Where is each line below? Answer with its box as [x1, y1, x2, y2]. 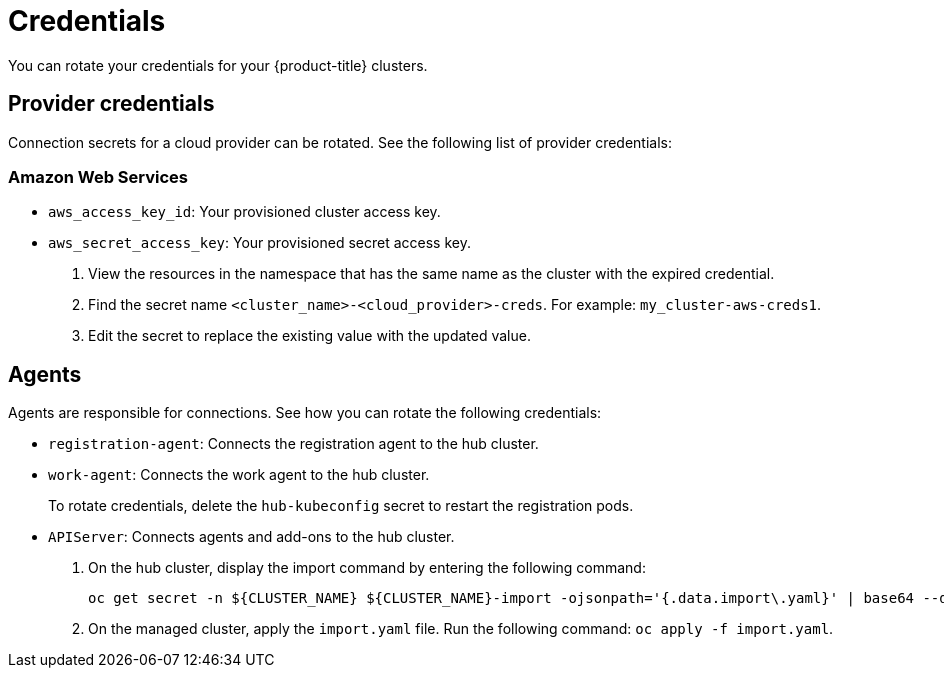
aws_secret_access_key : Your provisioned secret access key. [48, 234, 471, 252]
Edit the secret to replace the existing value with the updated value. [88, 327, 531, 345]
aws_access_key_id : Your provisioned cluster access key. [48, 203, 441, 221]
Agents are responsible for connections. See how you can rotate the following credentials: [8, 404, 602, 422]
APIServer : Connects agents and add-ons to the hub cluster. [48, 528, 455, 546]
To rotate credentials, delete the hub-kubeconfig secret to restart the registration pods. [48, 497, 634, 515]
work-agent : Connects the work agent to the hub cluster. [48, 466, 430, 484]
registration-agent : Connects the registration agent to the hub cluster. [48, 435, 539, 453]
